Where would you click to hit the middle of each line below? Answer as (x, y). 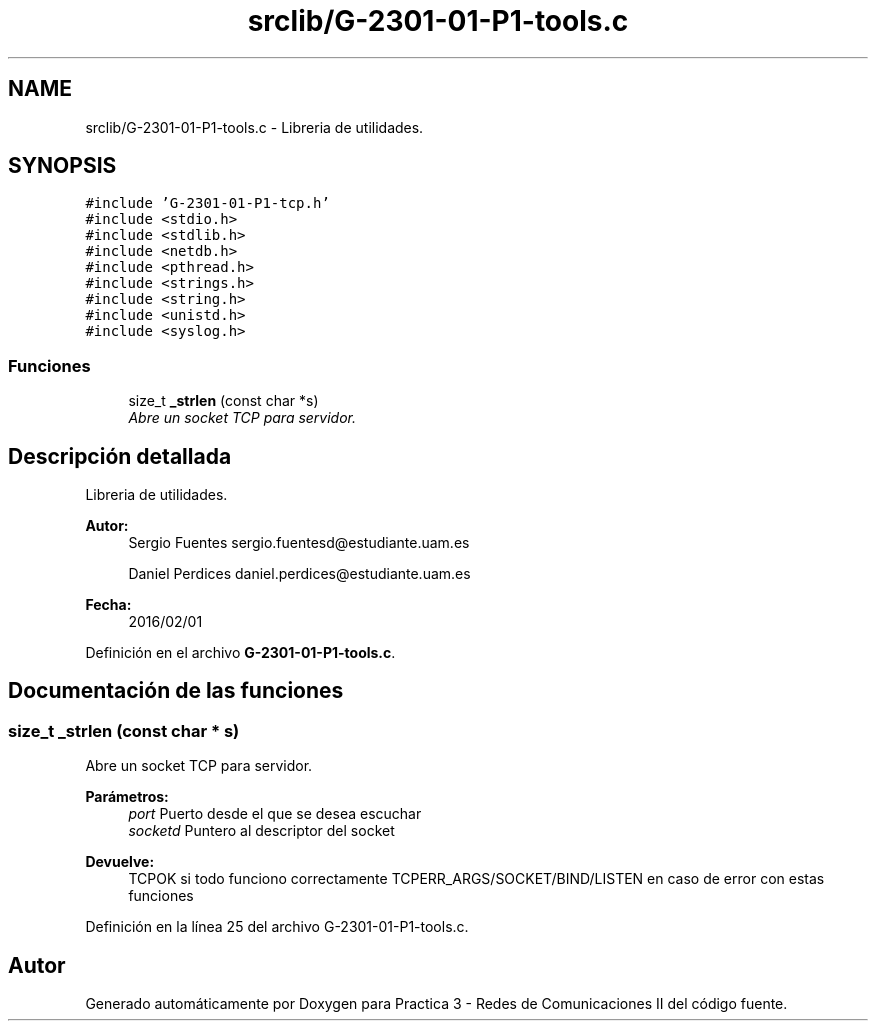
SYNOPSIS (62, 166)
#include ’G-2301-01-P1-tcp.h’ (207, 203)
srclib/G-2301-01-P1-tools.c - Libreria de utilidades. (254, 127)
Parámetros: (127, 797)
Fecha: (108, 605)
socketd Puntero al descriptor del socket (261, 831)
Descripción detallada (120, 456)
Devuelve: (120, 862)
